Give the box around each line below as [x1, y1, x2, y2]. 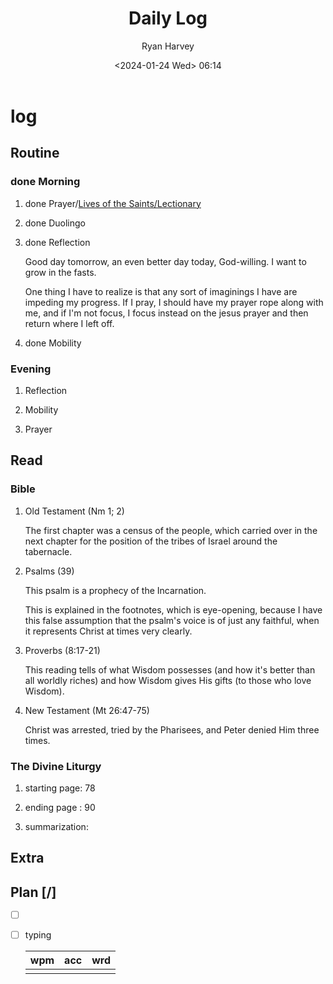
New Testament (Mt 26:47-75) [24, 704, 150, 716]
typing [24, 928, 52, 941]
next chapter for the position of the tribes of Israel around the [24, 535, 278, 547]
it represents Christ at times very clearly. [24, 625, 193, 637]
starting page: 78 [24, 782, 96, 794]
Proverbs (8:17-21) [24, 644, 101, 656]
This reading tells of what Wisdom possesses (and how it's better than [24, 663, 316, 676]
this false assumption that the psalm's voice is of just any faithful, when [24, 614, 320, 626]
